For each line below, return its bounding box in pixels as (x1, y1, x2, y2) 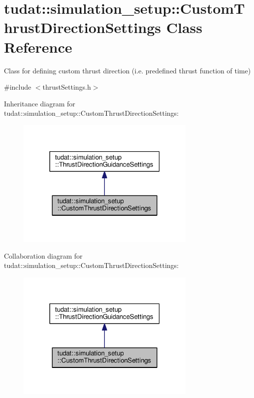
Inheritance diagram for (4, 98, 75, 108)
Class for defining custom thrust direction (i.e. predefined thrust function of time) (4, 65, 251, 75)
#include (4, 82, 32, 92)
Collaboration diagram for (4, 250, 83, 261)
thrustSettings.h (42, 82, 91, 92)
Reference (4, 36, 72, 57)
